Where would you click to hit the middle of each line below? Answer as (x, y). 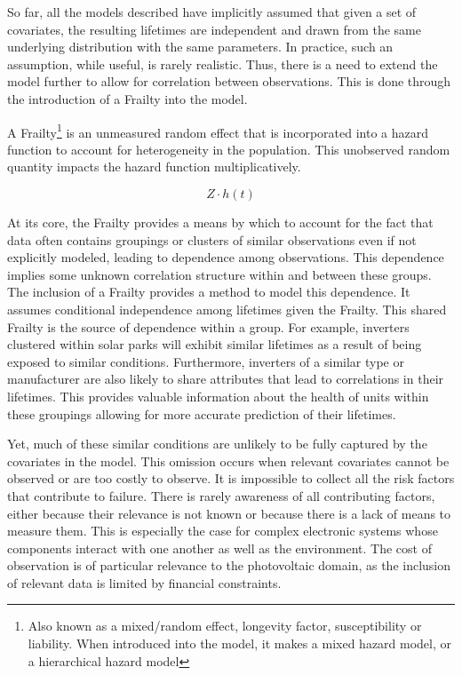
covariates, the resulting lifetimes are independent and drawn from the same (214, 29)
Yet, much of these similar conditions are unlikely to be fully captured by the (217, 444)
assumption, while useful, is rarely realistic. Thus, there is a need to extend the (223, 64)
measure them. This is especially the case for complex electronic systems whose (223, 531)
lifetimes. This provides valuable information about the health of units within (218, 396)
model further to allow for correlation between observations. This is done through (229, 81)
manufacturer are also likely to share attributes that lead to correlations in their (226, 379)
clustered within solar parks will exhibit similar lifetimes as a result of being (215, 344)
